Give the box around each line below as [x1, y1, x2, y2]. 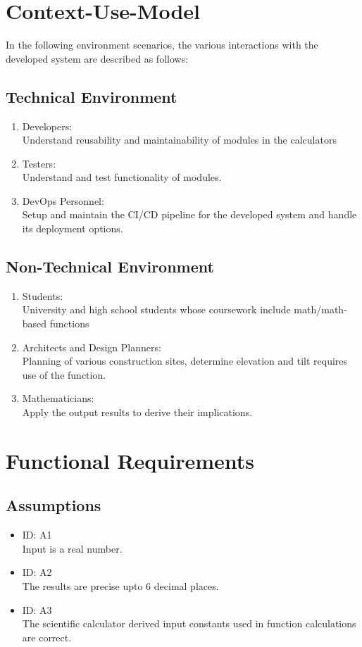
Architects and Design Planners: [22, 339, 161, 354]
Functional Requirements [6, 446, 254, 475]
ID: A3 [22, 602, 52, 617]
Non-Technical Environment [6, 256, 214, 277]
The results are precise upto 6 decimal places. [22, 578, 219, 593]
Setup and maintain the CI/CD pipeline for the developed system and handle [22, 207, 357, 222]
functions [49, 316, 89, 331]
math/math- [294, 302, 347, 317]
